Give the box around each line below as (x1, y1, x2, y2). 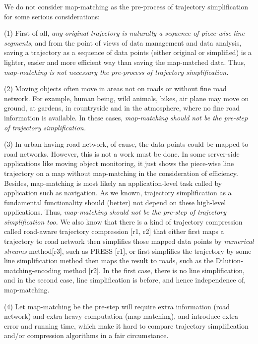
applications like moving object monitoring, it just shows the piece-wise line (4, 158, 234, 169)
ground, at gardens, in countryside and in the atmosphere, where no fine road (4, 103, 240, 113)
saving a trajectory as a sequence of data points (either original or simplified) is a (4, 47, 252, 57)
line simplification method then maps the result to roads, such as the (4, 255, 214, 266)
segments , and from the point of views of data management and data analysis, (4, 37, 242, 48)
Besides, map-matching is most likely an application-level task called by (4, 177, 222, 188)
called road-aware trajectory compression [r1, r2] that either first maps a (4, 226, 224, 236)
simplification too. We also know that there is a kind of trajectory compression (4, 216, 243, 227)
